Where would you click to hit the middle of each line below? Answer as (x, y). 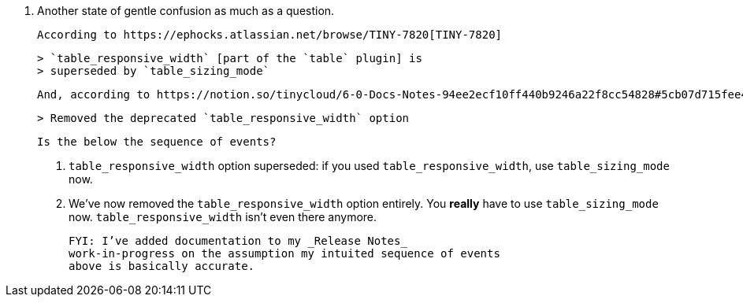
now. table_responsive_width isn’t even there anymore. (223, 217)
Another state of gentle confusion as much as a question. (186, 11)
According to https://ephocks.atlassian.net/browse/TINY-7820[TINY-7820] (270, 35)
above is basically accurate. (162, 266)
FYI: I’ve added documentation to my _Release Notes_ (238, 241)
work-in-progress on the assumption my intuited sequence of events (284, 253)
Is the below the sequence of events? (157, 142)
